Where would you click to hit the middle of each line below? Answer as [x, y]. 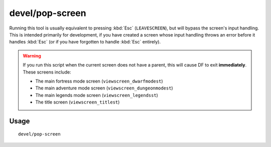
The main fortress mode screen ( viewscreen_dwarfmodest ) [99, 81]
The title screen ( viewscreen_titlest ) [78, 102]
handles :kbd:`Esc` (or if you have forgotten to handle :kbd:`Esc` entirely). [85, 42]
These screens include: [47, 72]
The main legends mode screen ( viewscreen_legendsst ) [97, 95]
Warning [32, 55]
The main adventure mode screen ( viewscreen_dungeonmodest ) [104, 88]
